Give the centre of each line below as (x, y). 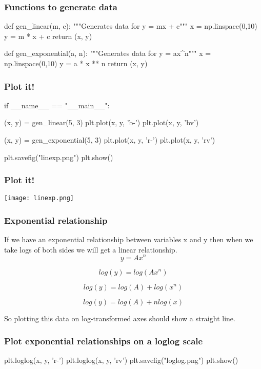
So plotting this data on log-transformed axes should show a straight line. (120, 318)
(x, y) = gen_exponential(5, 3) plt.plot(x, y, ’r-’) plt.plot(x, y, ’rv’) (110, 140)
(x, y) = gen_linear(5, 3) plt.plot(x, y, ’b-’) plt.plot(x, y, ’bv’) (102, 122)
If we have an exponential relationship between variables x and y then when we (129, 239)
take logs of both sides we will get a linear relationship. (91, 249)
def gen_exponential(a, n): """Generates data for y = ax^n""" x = (108, 53)
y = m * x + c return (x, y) (48, 36)
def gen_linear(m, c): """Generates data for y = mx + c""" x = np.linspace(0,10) (131, 26)
